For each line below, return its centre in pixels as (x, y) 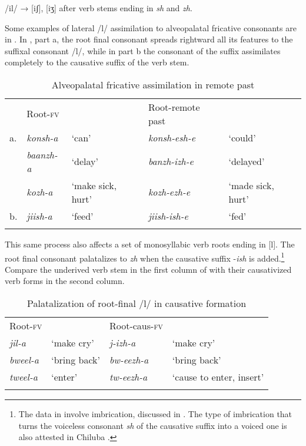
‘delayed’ (247, 161)
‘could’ (242, 137)
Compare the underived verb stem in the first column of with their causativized (148, 269)
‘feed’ (82, 216)
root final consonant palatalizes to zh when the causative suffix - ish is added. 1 (145, 257)
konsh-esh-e (172, 137)
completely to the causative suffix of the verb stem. (97, 62)
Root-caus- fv (136, 326)
